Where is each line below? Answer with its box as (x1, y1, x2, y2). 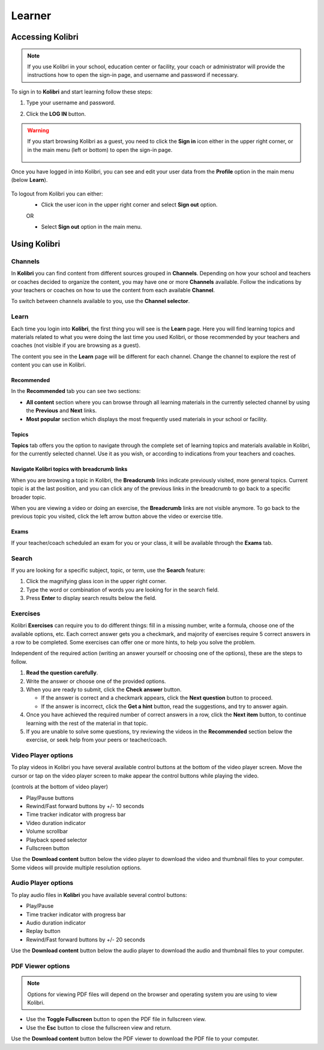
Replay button (26, 928, 61, 935)
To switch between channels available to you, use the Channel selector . (11, 298, 190, 305)
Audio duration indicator (26, 919, 86, 926)
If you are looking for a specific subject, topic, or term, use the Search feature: (11, 566, 206, 574)
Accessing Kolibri (11, 32, 79, 42)
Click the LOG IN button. (26, 110, 86, 117)
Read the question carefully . (26, 669, 98, 676)
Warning (27, 127, 49, 134)
